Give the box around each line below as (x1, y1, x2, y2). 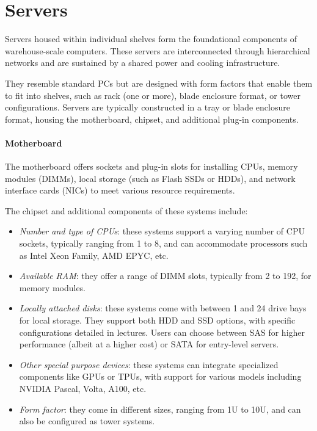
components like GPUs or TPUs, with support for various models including (19, 370, 302, 383)
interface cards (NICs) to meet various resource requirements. (5, 184, 235, 197)
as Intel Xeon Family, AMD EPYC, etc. (19, 248, 169, 261)
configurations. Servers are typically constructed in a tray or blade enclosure (5, 101, 290, 114)
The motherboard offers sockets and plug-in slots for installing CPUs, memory (5, 160, 298, 173)
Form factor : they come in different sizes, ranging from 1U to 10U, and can (19, 402, 301, 415)
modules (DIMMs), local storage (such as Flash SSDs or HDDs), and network (5, 172, 296, 184)
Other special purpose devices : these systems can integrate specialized (19, 358, 279, 371)
